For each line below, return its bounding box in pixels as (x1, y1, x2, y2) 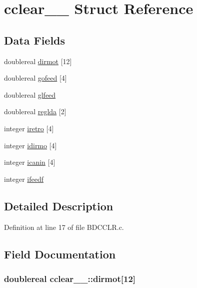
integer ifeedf (4, 173, 43, 184)
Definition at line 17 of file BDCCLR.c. (4, 221, 124, 232)
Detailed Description (4, 198, 113, 213)
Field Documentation (4, 246, 116, 261)
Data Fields (4, 32, 65, 48)
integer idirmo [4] (4, 140, 57, 150)
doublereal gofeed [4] (4, 73, 67, 83)
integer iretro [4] (4, 123, 54, 133)
